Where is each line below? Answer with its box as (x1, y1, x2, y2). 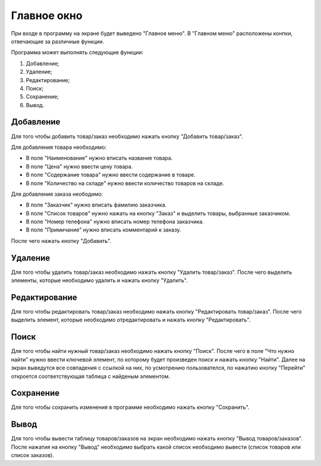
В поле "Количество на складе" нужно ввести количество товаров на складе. (26, 179, 224, 187)
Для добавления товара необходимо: (11, 143, 107, 151)
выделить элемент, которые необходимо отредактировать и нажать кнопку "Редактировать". (11, 316, 251, 324)
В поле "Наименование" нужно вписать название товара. (26, 155, 173, 162)
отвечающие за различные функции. (11, 37, 105, 45)
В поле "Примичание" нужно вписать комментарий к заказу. (26, 226, 181, 233)
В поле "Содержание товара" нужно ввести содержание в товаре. (26, 171, 196, 179)
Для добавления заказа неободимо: (11, 190, 103, 198)
